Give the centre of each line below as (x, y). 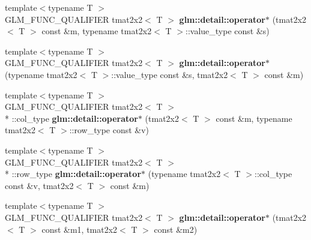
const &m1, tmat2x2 (80, 229)
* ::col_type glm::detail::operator (71, 118)
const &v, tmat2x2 (39, 185)
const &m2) (176, 229)
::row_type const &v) (109, 130)
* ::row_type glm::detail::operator (73, 174)
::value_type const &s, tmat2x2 (170, 74)
